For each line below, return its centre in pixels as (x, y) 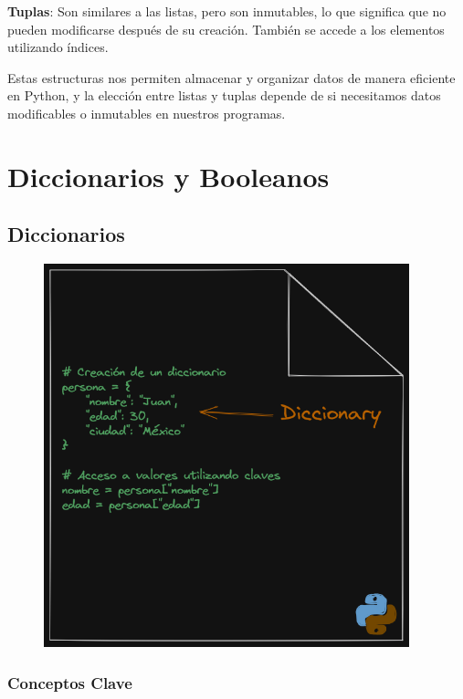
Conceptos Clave (70, 682)
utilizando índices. (58, 47)
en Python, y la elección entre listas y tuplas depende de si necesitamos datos (224, 95)
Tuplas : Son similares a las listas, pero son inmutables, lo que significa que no (227, 11)
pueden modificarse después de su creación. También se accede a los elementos (226, 29)
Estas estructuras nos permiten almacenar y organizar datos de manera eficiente (231, 77)
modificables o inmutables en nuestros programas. (147, 113)
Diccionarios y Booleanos (168, 176)
